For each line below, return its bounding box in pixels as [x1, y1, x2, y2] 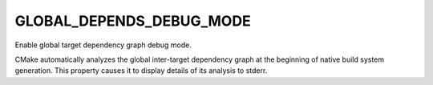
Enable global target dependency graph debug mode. [14, 40, 192, 50]
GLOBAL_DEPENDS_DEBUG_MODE [14, 12, 252, 30]
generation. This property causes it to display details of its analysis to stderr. [14, 66, 268, 75]
